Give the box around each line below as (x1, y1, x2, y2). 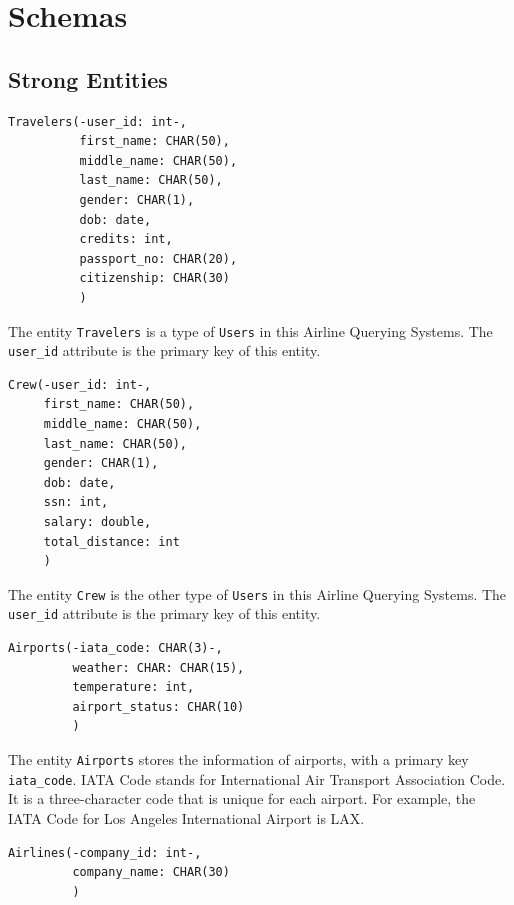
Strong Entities (8, 63, 168, 94)
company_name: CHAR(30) (72, 865, 230, 880)
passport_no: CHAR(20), (79, 251, 238, 266)
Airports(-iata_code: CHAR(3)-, (8, 641, 223, 656)
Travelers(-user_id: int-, (8, 114, 187, 129)
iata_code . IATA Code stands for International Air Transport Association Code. (8, 768, 506, 789)
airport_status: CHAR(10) (72, 699, 245, 714)
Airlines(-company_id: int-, (8, 845, 202, 860)
